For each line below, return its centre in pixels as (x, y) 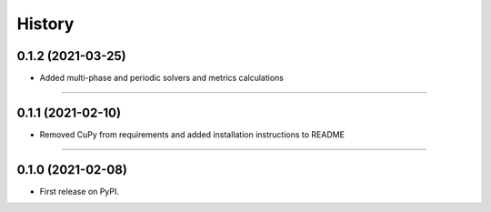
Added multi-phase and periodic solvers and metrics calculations (162, 78)
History (45, 24)
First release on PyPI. (80, 191)
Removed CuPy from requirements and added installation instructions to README (192, 134)
